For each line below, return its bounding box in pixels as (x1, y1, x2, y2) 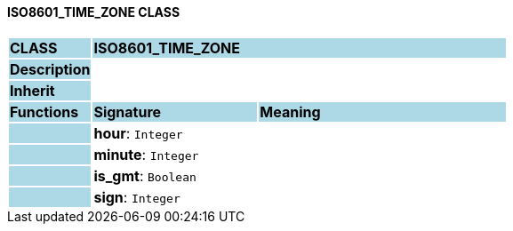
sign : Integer (93, 187, 180, 206)
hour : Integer (93, 123, 183, 142)
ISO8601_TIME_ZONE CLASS (7, 4, 180, 20)
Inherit (10, 81, 55, 100)
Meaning (260, 102, 321, 121)
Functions (10, 102, 79, 121)
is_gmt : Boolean (93, 166, 196, 185)
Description (10, 60, 91, 78)
